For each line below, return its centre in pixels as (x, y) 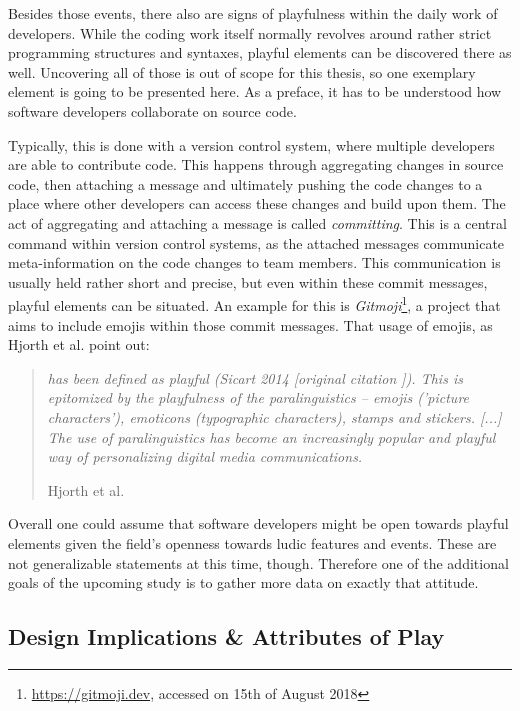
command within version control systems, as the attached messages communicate (256, 242)
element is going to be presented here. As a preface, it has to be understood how (255, 91)
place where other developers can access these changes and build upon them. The (257, 203)
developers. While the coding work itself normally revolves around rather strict (250, 32)
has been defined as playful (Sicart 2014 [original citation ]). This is (255, 377)
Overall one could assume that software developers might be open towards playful (258, 523)
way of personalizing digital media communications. (205, 456)
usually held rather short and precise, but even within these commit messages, (248, 281)
